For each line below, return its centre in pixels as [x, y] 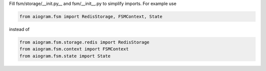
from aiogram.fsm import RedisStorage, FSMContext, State [91, 16]
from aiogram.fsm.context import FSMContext [74, 49]
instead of [19, 29]
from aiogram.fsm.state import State [65, 56]
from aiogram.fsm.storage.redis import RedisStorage [84, 42]
